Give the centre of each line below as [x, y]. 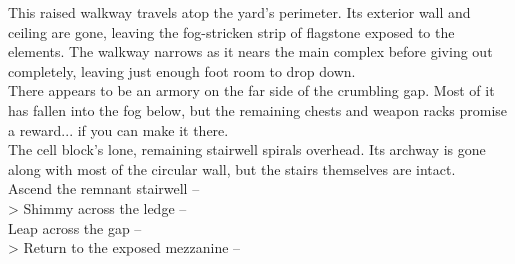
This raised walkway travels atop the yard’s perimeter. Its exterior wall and [239, 12]
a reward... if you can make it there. [118, 129]
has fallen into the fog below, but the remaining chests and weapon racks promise [258, 109]
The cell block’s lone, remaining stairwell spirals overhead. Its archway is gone [247, 149]
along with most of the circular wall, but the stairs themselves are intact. [232, 168]
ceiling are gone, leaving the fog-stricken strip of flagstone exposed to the [231, 31]
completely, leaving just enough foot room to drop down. [182, 70]
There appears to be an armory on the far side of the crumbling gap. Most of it [251, 90]
